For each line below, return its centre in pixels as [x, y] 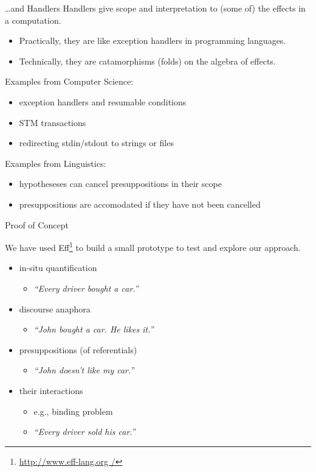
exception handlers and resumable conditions [103, 101]
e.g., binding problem [73, 411]
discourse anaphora [55, 308]
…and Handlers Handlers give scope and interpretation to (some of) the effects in [155, 8]
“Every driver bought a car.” [86, 288]
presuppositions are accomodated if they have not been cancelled [140, 204]
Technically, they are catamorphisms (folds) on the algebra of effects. [147, 61]
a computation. [33, 20]
